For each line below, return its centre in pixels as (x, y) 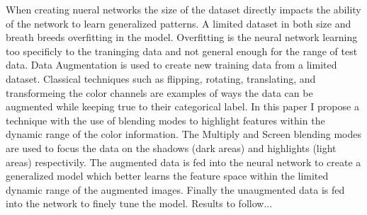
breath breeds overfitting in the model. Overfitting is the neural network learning (182, 37)
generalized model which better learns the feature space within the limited (167, 176)
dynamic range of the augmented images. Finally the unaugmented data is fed (175, 189)
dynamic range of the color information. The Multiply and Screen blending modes (183, 134)
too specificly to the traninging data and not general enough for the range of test (182, 51)
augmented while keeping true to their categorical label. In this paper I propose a (182, 106)
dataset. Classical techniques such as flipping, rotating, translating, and (161, 78)
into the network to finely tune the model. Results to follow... (139, 203)
